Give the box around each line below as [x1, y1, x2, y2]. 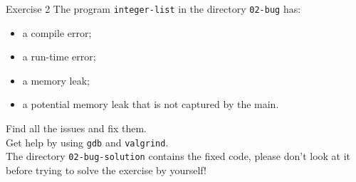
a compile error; [22, 25, 92, 40]
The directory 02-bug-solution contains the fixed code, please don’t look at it [6, 149, 351, 164]
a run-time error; [22, 49, 96, 64]
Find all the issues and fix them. [6, 121, 147, 136]
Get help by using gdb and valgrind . [6, 134, 169, 149]
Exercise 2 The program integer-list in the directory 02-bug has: [6, 1, 301, 16]
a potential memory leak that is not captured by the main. [22, 97, 279, 112]
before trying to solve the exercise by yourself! [6, 162, 206, 177]
